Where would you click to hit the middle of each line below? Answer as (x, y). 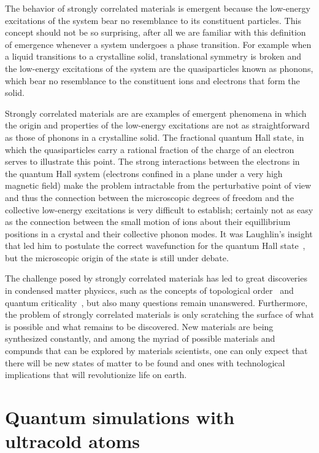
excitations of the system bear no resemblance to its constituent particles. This (153, 20)
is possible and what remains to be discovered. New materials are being (139, 326)
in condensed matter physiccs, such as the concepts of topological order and (149, 290)
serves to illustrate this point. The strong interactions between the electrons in (152, 161)
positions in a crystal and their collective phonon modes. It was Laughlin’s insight (159, 233)
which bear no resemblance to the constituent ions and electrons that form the (152, 80)
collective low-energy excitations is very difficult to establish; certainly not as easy (159, 209)
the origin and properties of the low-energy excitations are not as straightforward (157, 125)
